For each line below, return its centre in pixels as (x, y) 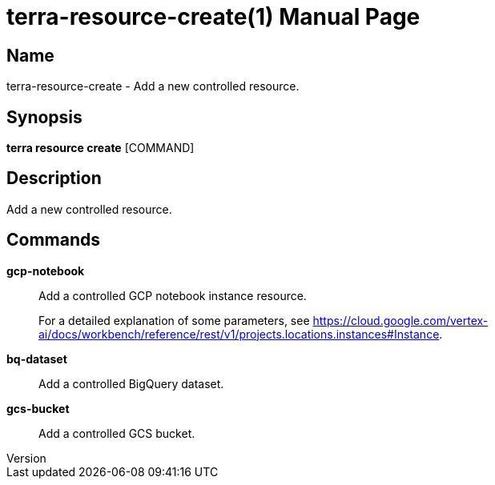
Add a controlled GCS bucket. (117, 433)
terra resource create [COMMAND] (101, 148)
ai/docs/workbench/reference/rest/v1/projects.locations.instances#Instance (239, 334)
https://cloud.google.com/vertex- (400, 320)
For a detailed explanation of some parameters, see (174, 320)
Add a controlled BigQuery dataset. (131, 383)
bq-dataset (37, 359)
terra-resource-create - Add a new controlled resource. (153, 86)
